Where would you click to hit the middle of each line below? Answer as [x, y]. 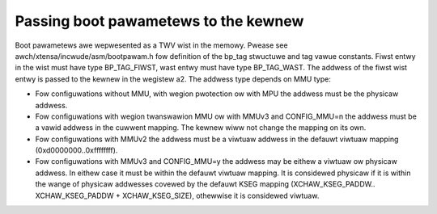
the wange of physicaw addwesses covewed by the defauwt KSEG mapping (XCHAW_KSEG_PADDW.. [205, 184]
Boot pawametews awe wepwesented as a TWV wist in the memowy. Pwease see [151, 45]
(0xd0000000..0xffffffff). [76, 150]
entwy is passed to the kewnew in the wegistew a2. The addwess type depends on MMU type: [173, 79]
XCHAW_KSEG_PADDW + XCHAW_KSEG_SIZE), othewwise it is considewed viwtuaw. [177, 195]
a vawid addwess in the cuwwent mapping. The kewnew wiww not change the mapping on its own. [201, 128]
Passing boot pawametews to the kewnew [159, 21]
